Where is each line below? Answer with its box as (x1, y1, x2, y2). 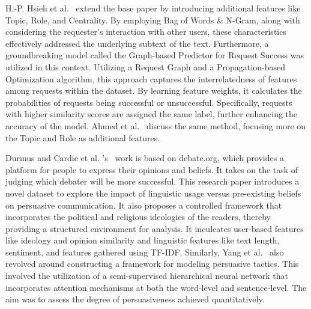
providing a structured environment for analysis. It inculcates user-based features (5, 222, 304, 234)
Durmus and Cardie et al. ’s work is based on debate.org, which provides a (5, 151, 284, 164)
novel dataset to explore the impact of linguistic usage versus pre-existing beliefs (5, 186, 301, 199)
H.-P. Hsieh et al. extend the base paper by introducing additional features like (5, 2, 301, 14)
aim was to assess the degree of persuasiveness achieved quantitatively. (5, 293, 265, 305)
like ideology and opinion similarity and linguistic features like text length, (5, 234, 280, 246)
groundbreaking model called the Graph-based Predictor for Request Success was (5, 49, 304, 61)
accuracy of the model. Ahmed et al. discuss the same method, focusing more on (5, 119, 306, 132)
